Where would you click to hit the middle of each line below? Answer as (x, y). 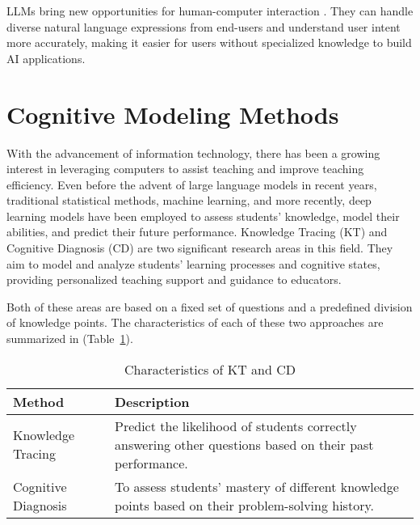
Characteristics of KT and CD (210, 369)
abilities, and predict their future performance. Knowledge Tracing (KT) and (197, 232)
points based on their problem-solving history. (244, 505)
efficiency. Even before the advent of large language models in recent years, (192, 184)
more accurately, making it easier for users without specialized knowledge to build (209, 42)
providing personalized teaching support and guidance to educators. (174, 279)
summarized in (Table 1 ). (70, 339)
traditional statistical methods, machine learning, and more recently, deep (189, 200)
